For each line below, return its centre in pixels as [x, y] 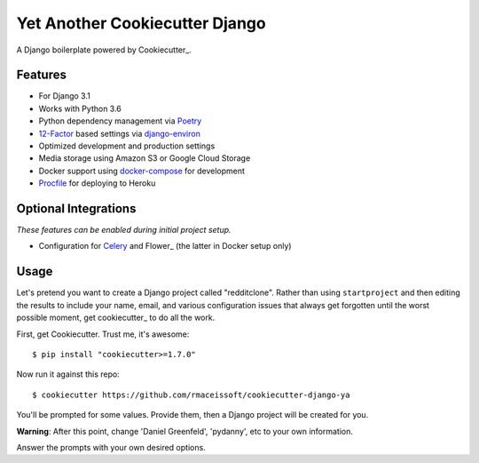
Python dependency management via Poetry [120, 121]
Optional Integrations [76, 208]
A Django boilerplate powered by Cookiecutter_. [104, 50]
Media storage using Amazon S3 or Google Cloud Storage [145, 158]
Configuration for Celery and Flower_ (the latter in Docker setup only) [165, 246]
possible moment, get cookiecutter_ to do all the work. [116, 318]
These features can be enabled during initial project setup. [124, 230]
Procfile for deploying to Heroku [97, 183]
